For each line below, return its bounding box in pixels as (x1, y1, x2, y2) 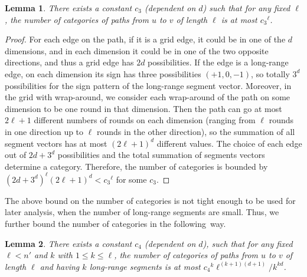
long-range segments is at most (89, 260, 201, 272)
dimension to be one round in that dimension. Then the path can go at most (5, 102, 282, 114)
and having (40, 260, 80, 272)
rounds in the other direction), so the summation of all (96, 125, 295, 137)
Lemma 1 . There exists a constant (5, 2, 132, 14)
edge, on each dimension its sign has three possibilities (5, 67, 201, 80)
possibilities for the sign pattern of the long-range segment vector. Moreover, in (5, 79, 292, 91)
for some (116, 173, 147, 185)
